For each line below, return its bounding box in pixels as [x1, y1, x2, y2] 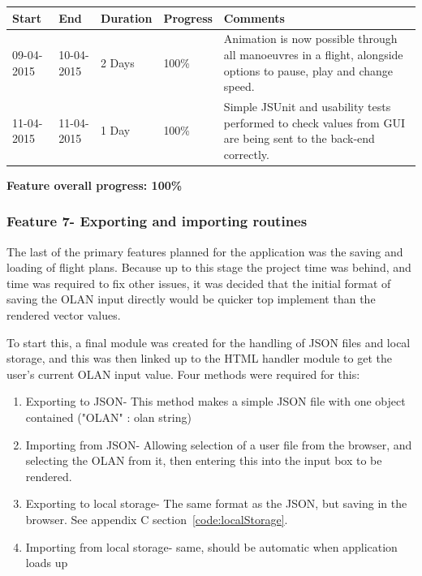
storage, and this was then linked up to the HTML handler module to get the [6, 350, 392, 367]
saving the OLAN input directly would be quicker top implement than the [6, 290, 376, 307]
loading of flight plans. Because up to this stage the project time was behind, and [6, 259, 411, 276]
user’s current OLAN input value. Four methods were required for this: [6, 365, 360, 382]
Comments [223, 9, 285, 26]
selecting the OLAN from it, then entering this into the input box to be [25, 452, 382, 469]
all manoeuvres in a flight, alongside [223, 45, 403, 62]
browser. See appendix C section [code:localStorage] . [25, 510, 288, 527]
